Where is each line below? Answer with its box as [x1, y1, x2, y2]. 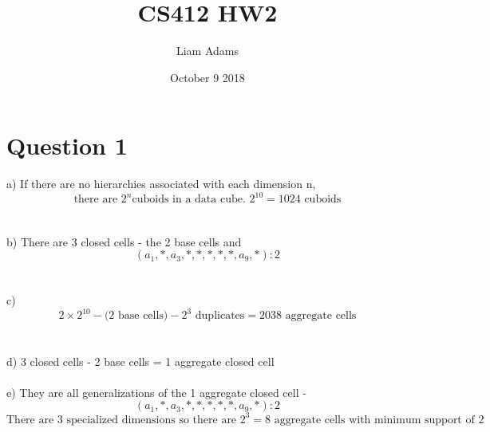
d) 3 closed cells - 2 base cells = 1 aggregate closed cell [6, 352, 275, 369]
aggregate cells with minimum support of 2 [274, 414, 484, 426]
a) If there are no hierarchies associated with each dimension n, [6, 175, 316, 192]
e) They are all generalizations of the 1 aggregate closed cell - [6, 383, 306, 400]
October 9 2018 [170, 69, 245, 85]
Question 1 [6, 129, 128, 162]
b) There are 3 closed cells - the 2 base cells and [6, 233, 242, 249]
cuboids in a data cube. [132, 194, 246, 206]
